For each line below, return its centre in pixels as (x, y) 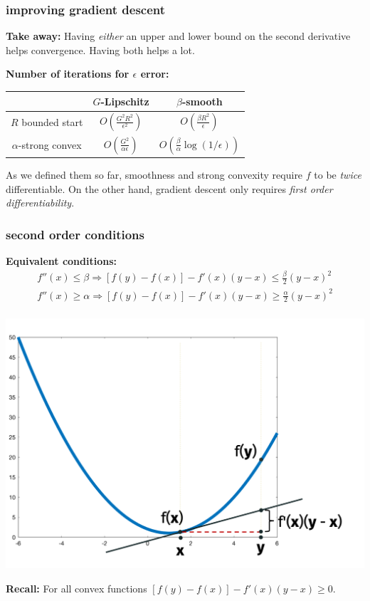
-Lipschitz (125, 101)
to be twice (338, 175)
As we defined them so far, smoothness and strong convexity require (154, 175)
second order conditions (75, 234)
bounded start (52, 122)
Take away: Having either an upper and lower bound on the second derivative (178, 36)
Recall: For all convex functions (76, 588)
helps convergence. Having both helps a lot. (100, 49)
